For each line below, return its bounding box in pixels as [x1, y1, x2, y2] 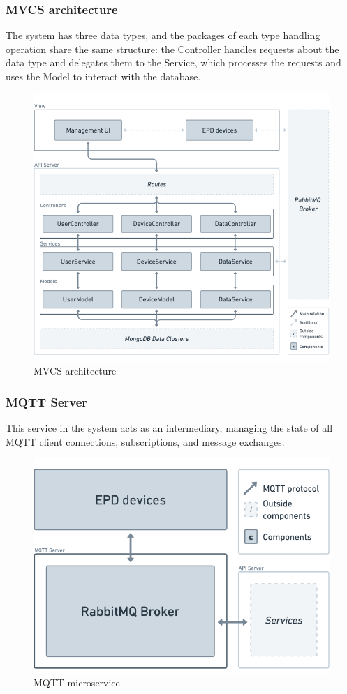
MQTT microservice [34, 675, 120, 690]
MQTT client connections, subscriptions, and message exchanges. [6, 434, 285, 448]
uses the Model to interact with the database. [6, 69, 201, 83]
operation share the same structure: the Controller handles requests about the [6, 41, 339, 56]
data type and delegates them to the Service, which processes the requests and [6, 55, 341, 70]
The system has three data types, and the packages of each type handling [6, 28, 320, 43]
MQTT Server [6, 393, 88, 410]
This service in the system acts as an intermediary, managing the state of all [6, 421, 333, 435]
